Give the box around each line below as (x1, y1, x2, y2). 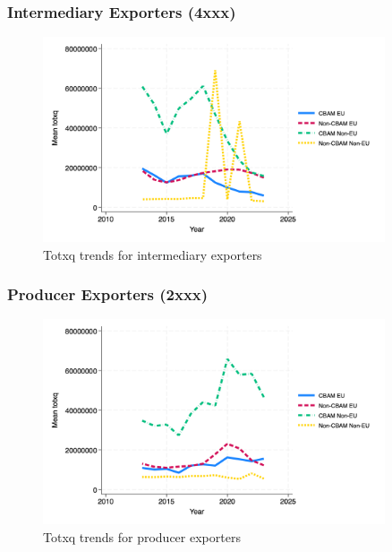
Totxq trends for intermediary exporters (43, 245, 262, 263)
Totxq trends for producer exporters (43, 527, 241, 546)
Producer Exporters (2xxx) (7, 283, 209, 306)
